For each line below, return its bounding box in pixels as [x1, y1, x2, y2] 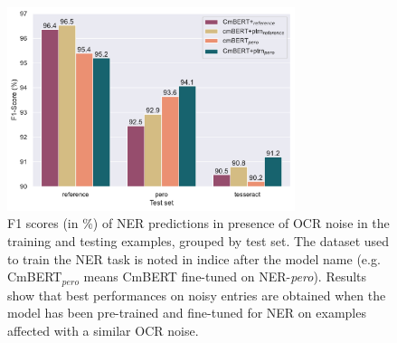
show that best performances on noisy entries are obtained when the [7, 285, 386, 304]
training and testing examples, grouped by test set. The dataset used [7, 232, 390, 251]
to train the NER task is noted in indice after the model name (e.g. [7, 249, 381, 268]
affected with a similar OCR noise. [7, 320, 199, 339]
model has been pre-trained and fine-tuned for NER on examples [7, 303, 366, 322]
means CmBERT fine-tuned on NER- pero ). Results [83, 267, 367, 286]
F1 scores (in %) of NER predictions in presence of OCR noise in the [7, 214, 390, 233]
